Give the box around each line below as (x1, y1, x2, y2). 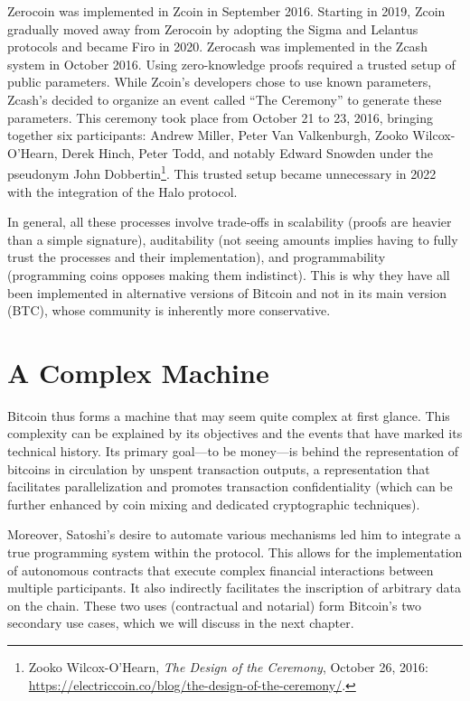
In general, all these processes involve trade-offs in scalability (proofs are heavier (7, 212, 452, 231)
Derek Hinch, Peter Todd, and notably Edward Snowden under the (61, 143, 434, 162)
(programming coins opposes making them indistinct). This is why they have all (7, 265, 450, 284)
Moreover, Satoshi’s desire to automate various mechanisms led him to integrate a (7, 525, 461, 544)
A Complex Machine (7, 353, 269, 390)
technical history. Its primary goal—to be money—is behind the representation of (7, 442, 459, 461)
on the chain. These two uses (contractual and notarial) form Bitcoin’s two (7, 595, 421, 614)
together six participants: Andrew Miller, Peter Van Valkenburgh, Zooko (7, 126, 409, 145)
